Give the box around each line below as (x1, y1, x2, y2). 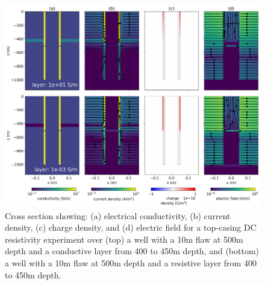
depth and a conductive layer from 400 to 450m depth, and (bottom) (5, 245, 260, 257)
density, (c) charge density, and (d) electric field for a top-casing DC (5, 221, 257, 234)
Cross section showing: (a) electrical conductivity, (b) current (5, 209, 231, 222)
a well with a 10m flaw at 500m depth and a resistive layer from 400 (5, 256, 257, 269)
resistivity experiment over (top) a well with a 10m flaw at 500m (5, 232, 243, 245)
